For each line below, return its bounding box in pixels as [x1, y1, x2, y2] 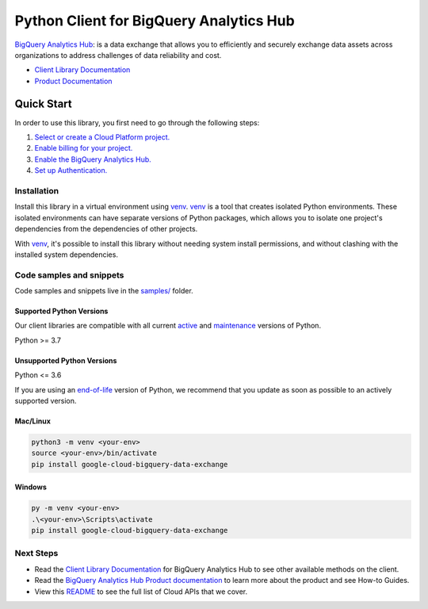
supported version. [14, 396, 77, 405]
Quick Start [14, 97, 72, 110]
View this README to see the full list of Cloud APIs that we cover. [34, 587, 248, 596]
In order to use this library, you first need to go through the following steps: [14, 117, 260, 127]
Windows [14, 482, 47, 492]
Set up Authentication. [34, 166, 108, 175]
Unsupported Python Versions [14, 355, 117, 365]
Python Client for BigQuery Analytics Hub [14, 12, 295, 29]
